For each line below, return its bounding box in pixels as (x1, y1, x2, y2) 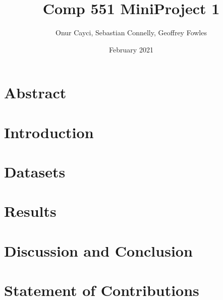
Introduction (4, 122, 94, 142)
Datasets (4, 161, 66, 182)
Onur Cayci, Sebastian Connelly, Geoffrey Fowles (55, 27, 207, 38)
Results (4, 201, 57, 221)
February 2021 (109, 44, 153, 54)
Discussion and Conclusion (4, 240, 193, 261)
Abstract (4, 82, 67, 103)
